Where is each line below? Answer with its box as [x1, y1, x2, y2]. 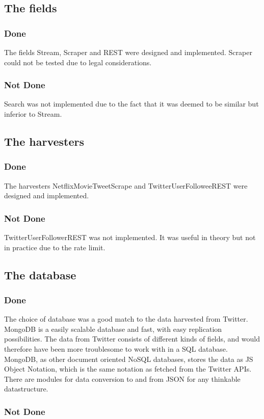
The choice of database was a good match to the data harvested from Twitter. [4, 313, 248, 324]
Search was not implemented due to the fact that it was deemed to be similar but [4, 98, 259, 109]
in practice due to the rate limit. [4, 242, 105, 252]
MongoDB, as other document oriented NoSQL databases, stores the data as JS [4, 353, 253, 364]
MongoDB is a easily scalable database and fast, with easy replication [4, 323, 222, 334]
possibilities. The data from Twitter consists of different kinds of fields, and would [4, 333, 260, 344]
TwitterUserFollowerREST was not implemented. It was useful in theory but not [4, 232, 256, 242]
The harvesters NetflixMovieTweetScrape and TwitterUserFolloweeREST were [4, 180, 248, 191]
